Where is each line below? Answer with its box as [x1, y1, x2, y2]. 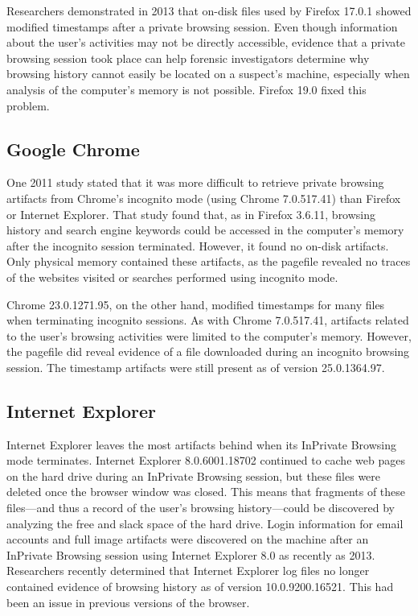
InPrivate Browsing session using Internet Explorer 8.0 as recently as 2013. [6, 546, 375, 563]
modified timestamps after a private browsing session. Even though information [6, 18, 398, 35]
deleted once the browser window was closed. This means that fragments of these [6, 483, 406, 500]
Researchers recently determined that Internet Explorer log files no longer [6, 562, 370, 579]
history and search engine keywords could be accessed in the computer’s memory [6, 221, 404, 238]
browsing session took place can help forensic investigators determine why [6, 49, 370, 66]
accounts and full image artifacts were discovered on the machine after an [6, 531, 369, 548]
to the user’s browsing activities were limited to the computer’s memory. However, [6, 327, 412, 344]
